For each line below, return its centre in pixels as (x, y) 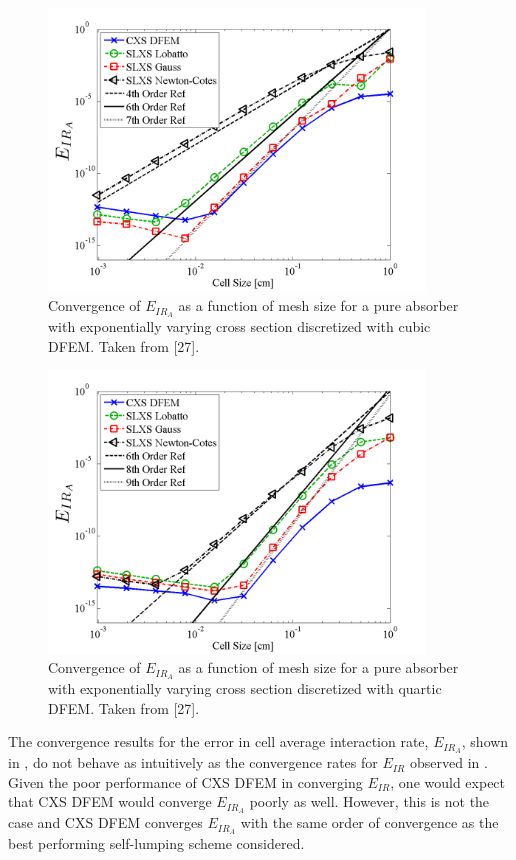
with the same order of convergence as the (369, 822)
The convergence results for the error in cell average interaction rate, (218, 741)
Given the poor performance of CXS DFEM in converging (185, 781)
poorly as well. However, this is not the (369, 801)
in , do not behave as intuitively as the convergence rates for (193, 762)
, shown (485, 741)
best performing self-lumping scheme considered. (156, 842)
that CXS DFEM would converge (110, 801)
